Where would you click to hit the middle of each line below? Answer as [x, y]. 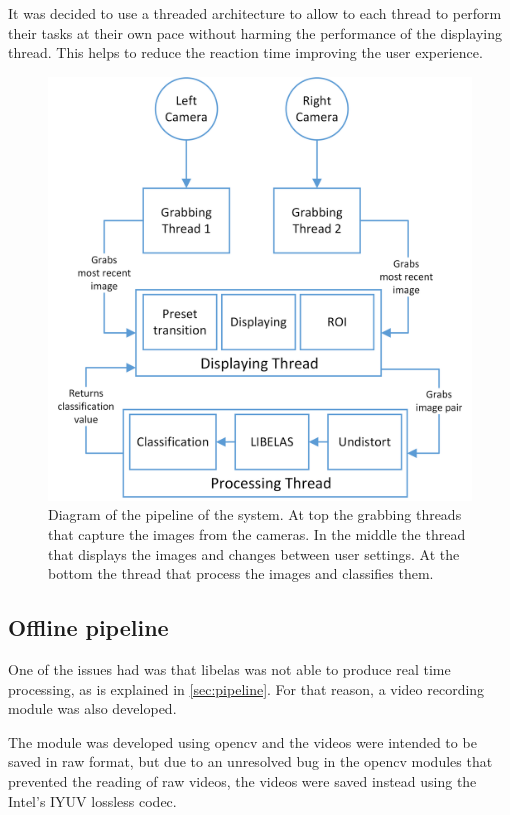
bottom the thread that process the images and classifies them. [241, 573]
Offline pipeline [88, 627]
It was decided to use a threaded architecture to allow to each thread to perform [255, 13]
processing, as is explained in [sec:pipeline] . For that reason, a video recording [246, 688]
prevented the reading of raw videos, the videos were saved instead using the [242, 780]
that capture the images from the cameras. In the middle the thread [257, 533]
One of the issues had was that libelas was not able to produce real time [229, 668]
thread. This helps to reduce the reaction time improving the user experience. [245, 52]
